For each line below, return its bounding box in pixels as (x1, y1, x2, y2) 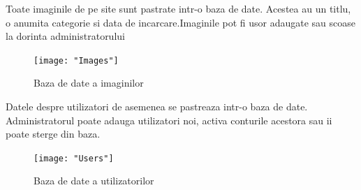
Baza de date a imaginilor (34, 75, 144, 90)
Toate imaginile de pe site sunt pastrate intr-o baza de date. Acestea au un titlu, (6, 1, 351, 15)
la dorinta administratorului (6, 29, 125, 43)
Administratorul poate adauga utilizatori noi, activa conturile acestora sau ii (6, 112, 332, 127)
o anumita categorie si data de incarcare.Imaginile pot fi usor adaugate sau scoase (6, 15, 356, 29)
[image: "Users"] (34, 153, 114, 163)
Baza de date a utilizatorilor (34, 173, 154, 188)
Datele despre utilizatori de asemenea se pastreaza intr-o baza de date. (6, 99, 308, 114)
